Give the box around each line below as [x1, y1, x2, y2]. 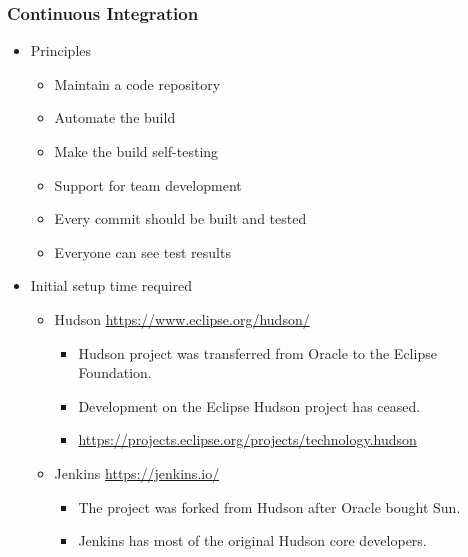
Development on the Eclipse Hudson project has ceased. [78, 395, 421, 416]
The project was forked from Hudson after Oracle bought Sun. [78, 496, 461, 517]
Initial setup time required [30, 275, 192, 296]
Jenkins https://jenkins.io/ [54, 462, 220, 483]
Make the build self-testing [54, 141, 219, 161]
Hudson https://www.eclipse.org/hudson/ [54, 308, 310, 329]
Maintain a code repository [54, 73, 221, 94]
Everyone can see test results [54, 241, 231, 262]
